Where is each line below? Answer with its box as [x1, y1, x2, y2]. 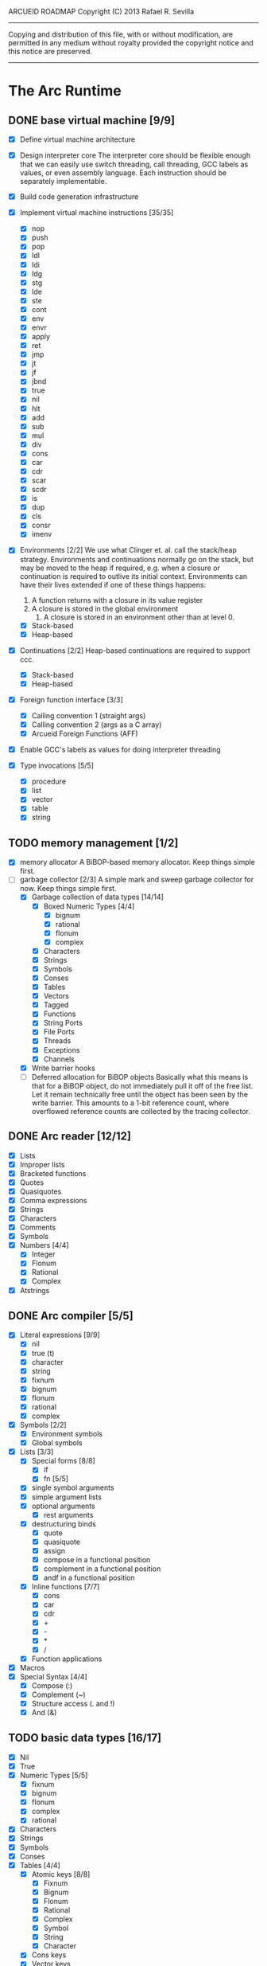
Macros [19, 1663, 45, 1672]
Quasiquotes [19, 1186, 62, 1196]
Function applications [31, 1654, 103, 1663]
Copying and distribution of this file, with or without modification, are [8, 29, 233, 39]
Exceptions [43, 1045, 80, 1054]
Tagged [43, 1000, 69, 1010]
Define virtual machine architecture [19, 135, 136, 144]
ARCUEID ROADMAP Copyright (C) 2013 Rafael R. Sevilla [8, 7, 195, 16]
